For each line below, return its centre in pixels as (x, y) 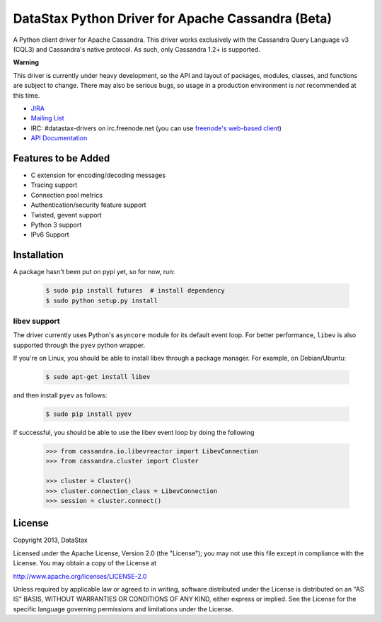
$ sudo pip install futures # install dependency (135, 291)
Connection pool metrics (66, 195)
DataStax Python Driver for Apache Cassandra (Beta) (173, 18)
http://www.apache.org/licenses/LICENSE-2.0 (80, 576)
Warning (26, 62)
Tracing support (54, 185)
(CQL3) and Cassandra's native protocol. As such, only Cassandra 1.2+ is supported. (137, 49)
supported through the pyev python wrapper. (79, 345)
